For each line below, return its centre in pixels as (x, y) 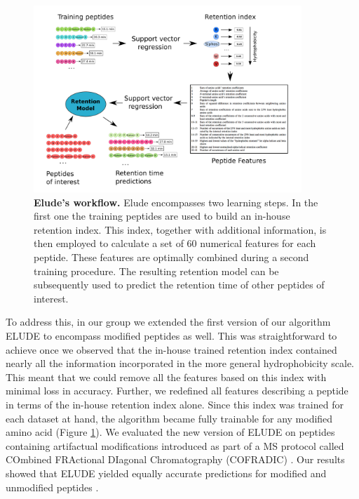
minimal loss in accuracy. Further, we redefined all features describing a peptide (177, 391)
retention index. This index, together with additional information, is (180, 229)
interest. (51, 298)
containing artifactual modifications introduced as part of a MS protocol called (175, 445)
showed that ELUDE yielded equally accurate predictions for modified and (166, 473)
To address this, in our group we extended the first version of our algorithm (168, 322)
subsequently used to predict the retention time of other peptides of (179, 285)
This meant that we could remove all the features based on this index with (166, 377)
